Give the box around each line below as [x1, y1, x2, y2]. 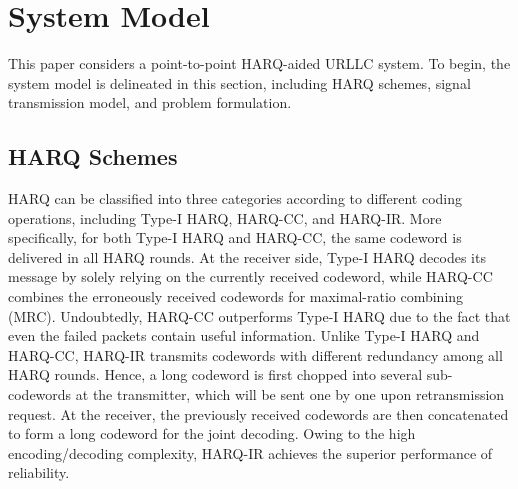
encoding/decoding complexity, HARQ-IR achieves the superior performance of [8, 442, 493, 463]
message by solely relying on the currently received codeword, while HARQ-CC [8, 266, 493, 287]
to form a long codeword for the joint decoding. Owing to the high [8, 423, 416, 444]
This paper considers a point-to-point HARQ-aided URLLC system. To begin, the [8, 53, 511, 74]
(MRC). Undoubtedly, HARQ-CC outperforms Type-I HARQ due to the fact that [8, 305, 511, 326]
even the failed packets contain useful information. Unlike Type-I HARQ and [8, 325, 480, 346]
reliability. [8, 462, 70, 483]
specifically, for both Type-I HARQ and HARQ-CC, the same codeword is [8, 227, 462, 248]
